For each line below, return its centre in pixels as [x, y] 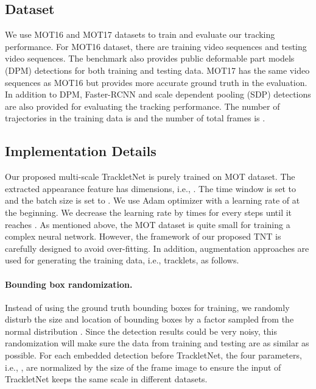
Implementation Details [81, 151]
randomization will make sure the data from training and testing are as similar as [157, 343]
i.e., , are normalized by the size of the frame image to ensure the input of [143, 367]
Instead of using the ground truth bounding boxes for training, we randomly [147, 307]
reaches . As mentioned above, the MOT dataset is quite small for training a [148, 224]
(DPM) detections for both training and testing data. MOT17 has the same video [157, 70]
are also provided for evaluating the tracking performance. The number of [142, 106]
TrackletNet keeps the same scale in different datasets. [106, 379]
